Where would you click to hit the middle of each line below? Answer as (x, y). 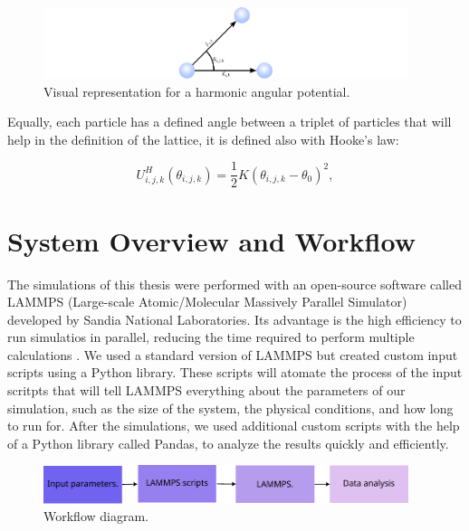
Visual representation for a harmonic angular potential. (197, 91)
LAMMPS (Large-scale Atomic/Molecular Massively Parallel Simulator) (207, 302)
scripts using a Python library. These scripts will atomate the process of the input (235, 372)
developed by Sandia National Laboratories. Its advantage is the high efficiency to (234, 319)
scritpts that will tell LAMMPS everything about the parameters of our (206, 390)
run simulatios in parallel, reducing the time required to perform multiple (211, 337)
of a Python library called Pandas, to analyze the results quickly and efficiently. (228, 443)
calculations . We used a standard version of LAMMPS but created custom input (233, 354)
